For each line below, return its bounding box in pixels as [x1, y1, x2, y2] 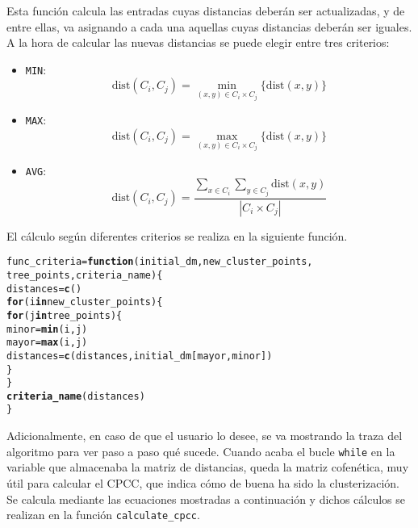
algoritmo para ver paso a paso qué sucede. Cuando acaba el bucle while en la [6, 442, 395, 459]
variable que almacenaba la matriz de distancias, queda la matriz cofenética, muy [6, 459, 409, 476]
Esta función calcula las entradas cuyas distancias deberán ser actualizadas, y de [6, 2, 405, 19]
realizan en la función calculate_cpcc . [6, 506, 200, 523]
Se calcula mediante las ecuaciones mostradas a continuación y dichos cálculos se [6, 490, 406, 507]
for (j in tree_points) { [6, 309, 123, 321]
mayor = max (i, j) [6, 337, 88, 349]
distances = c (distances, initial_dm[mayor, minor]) [6, 350, 273, 362]
